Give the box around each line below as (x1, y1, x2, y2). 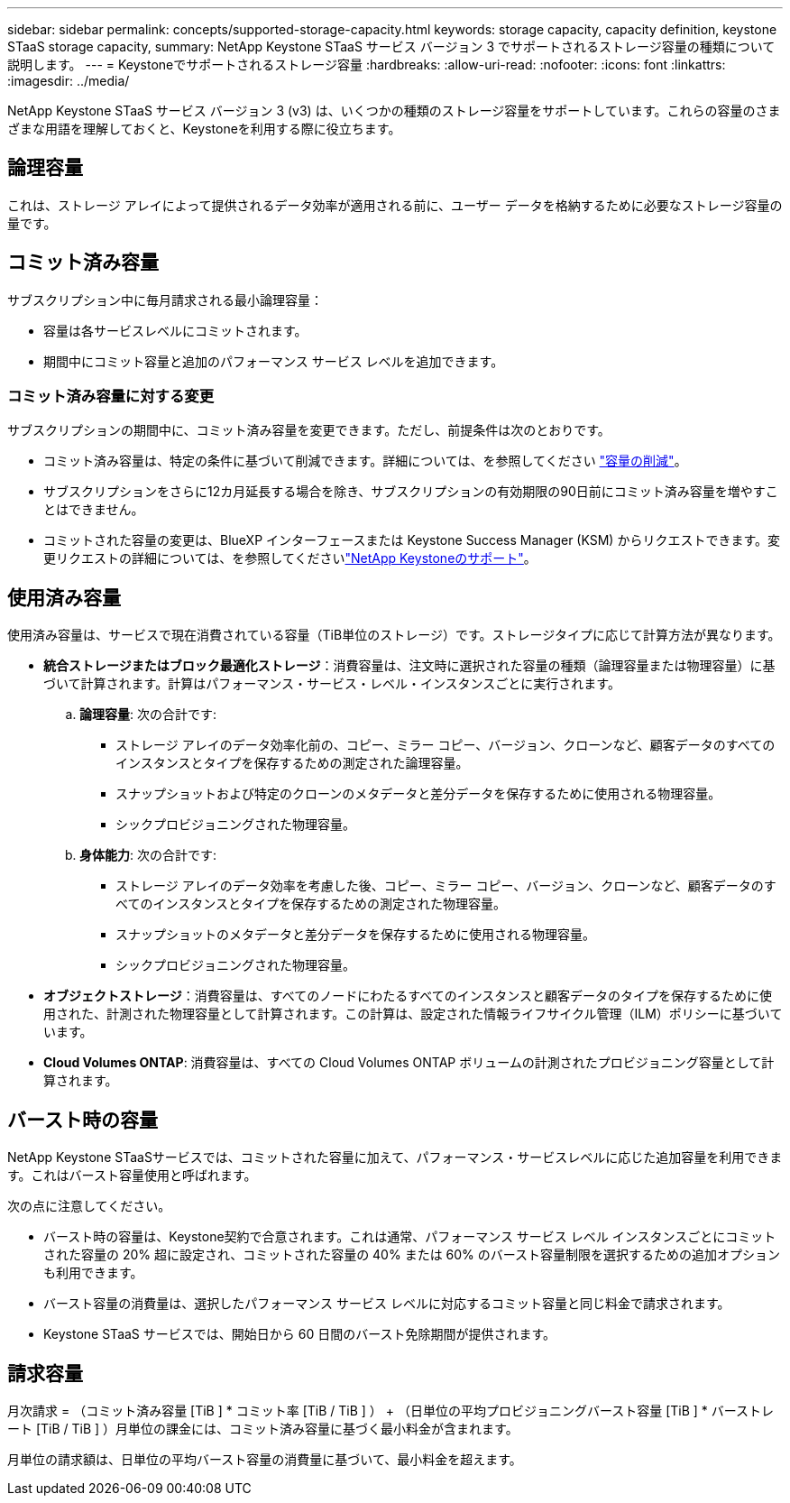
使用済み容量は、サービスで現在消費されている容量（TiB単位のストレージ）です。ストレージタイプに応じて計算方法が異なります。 (7, 627, 781, 643)
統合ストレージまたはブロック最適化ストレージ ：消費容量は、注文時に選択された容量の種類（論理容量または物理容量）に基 (43, 658, 776, 674)
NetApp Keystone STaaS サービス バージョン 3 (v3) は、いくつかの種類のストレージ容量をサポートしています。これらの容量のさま (7, 103, 781, 118)
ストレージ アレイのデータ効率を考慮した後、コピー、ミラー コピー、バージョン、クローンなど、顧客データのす (115, 878, 776, 894)
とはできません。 (43, 502, 144, 518)
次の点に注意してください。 (7, 1198, 171, 1214)
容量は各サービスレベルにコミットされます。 (43, 322, 308, 338)
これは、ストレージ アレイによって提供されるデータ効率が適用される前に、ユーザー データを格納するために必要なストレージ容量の (7, 197, 783, 213)
